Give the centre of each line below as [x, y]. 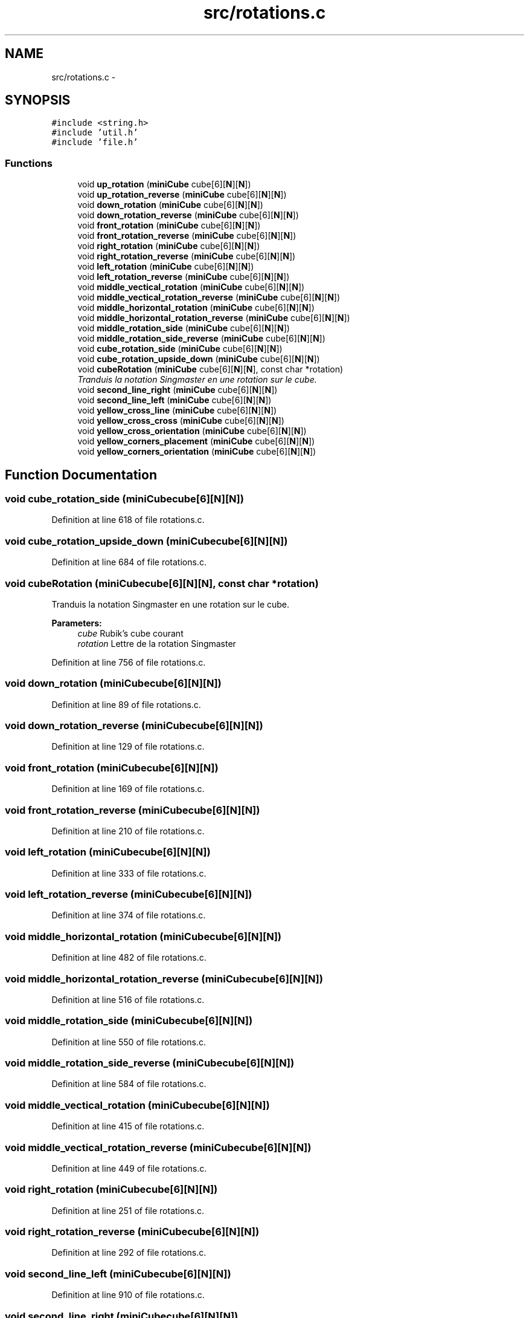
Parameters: [77, 623]
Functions [29, 163]
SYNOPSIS [38, 100]
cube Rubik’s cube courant [130, 633]
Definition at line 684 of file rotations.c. [129, 562]
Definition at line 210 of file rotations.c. [128, 831]
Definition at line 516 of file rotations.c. [128, 999]
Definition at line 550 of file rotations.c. [129, 1042]
